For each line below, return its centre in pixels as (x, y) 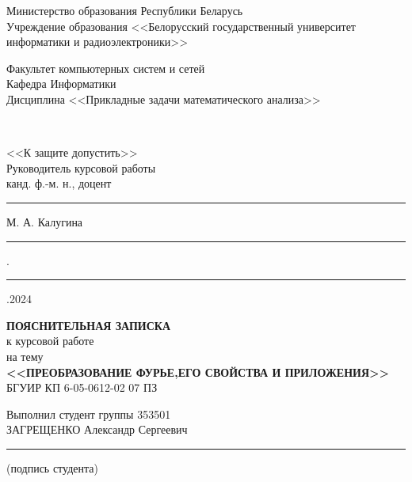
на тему (25, 356)
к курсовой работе (50, 341)
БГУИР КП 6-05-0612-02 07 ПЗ (82, 387)
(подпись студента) (52, 467)
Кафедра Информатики (61, 83)
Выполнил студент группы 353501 (89, 414)
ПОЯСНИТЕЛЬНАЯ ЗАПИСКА (89, 325)
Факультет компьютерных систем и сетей (106, 68)
